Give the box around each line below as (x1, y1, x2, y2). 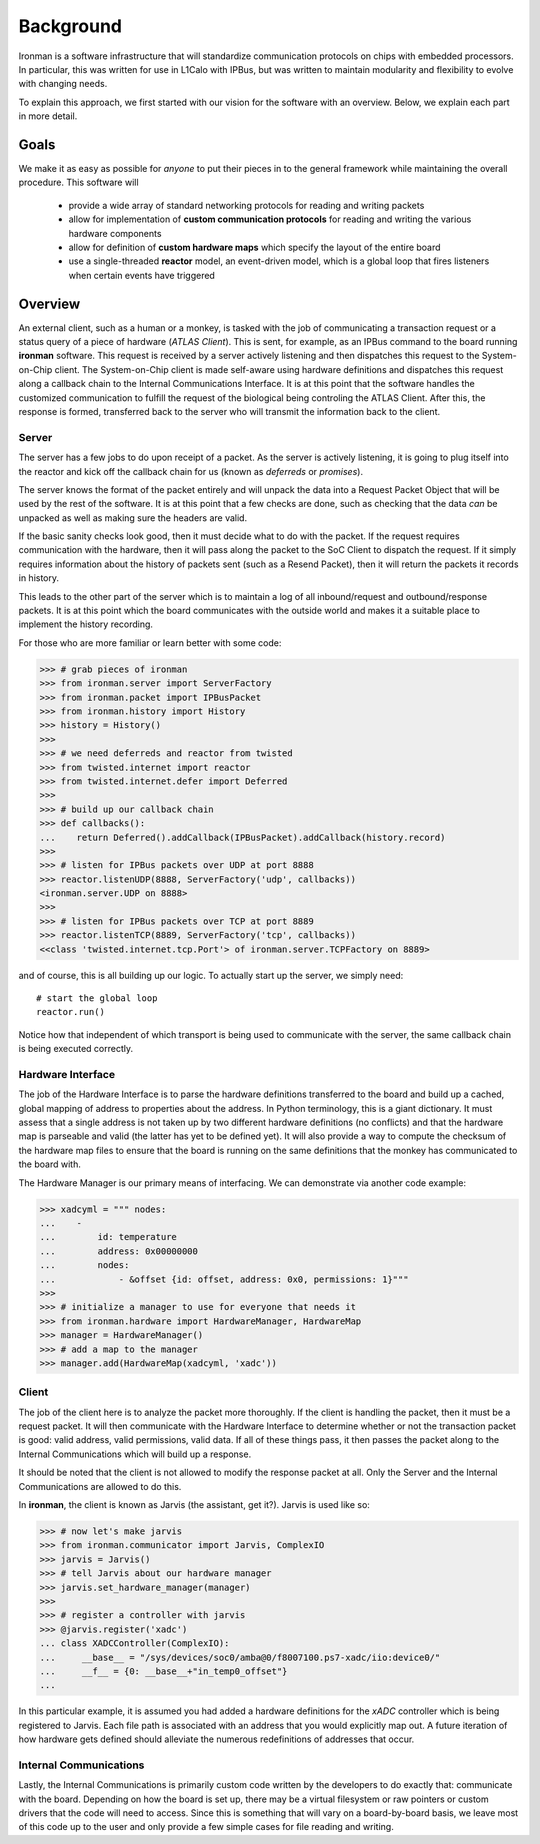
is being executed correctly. (18, 1043, 134, 1055)
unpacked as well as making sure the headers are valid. (18, 511, 248, 524)
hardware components (68, 227, 162, 239)
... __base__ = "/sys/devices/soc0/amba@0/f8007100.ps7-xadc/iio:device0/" (39, 1651, 441, 1663)
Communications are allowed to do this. (18, 1480, 182, 1492)
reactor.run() (36, 1006, 105, 1018)
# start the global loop (36, 993, 158, 1004)
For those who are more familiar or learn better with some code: (18, 636, 282, 649)
